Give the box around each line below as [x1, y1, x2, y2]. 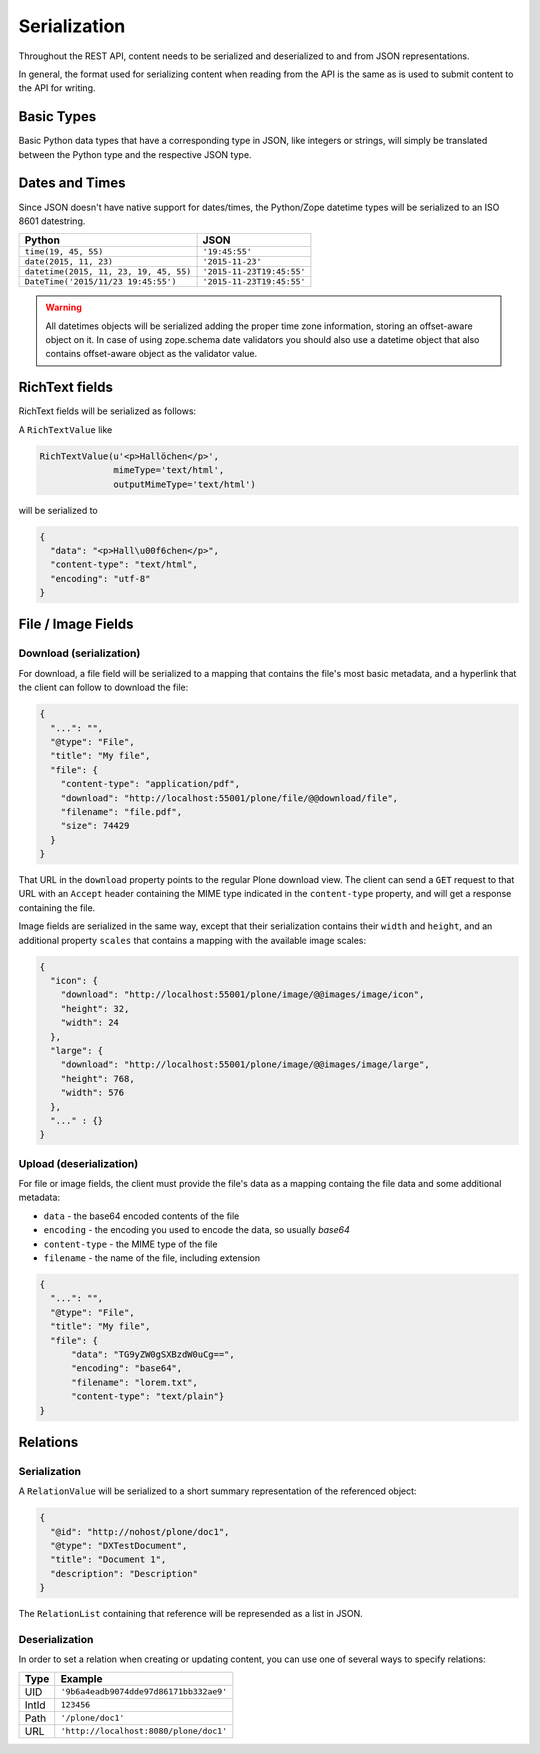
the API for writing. [18, 82, 96, 94]
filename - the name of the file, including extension [43, 1252, 260, 1264]
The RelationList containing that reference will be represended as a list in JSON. [18, 1608, 364, 1620]
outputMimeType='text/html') [113, 478, 257, 490]
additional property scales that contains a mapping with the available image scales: [18, 934, 367, 946]
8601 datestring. [18, 215, 86, 227]
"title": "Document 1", [50, 1554, 167, 1565]
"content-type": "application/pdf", [60, 778, 240, 790]
